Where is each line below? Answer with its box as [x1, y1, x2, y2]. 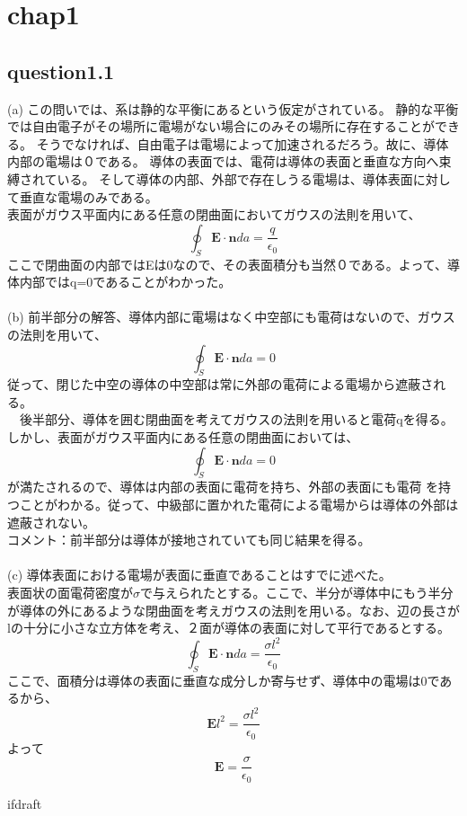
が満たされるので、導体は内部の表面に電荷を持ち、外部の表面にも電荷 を [7, 477, 439, 496]
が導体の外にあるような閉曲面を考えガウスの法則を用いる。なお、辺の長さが [7, 600, 460, 619]
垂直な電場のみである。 [19, 187, 158, 206]
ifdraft [7, 794, 42, 812]
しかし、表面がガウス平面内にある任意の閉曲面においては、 [7, 428, 359, 447]
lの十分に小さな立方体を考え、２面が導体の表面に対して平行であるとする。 [7, 618, 450, 637]
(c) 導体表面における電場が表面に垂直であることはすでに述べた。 [7, 565, 392, 584]
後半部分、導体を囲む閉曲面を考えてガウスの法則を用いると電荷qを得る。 [19, 410, 454, 429]
